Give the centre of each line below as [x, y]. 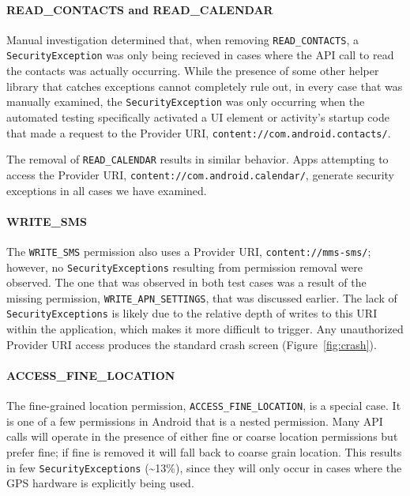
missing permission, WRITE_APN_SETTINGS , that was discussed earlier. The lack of [202, 297]
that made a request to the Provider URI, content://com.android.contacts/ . [199, 132]
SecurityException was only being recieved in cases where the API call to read [200, 55]
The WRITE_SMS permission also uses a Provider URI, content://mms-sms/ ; [189, 251]
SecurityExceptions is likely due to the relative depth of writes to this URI [192, 313]
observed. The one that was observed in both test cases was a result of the [186, 282]
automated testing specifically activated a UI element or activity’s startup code [198, 116]
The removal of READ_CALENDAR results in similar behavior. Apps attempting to [197, 159]
